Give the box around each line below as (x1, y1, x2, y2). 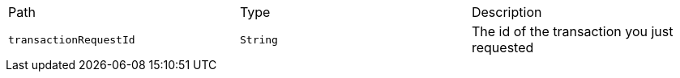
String (239, 33, 278, 46)
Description (471, 4, 542, 20)
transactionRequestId (8, 33, 135, 46)
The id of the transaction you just (471, 23, 674, 39)
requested (471, 39, 534, 55)
